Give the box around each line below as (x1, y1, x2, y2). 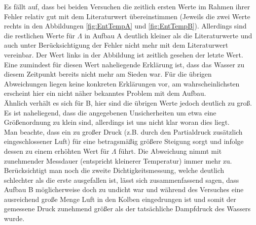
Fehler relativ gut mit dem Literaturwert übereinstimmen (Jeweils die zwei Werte (4, 11, 251, 21)
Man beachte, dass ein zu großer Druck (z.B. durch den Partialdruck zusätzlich (4, 126, 243, 137)
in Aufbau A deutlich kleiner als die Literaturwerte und (84, 30, 253, 40)
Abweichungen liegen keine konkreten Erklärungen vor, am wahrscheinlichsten (4, 78, 240, 88)
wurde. (4, 213, 25, 224)
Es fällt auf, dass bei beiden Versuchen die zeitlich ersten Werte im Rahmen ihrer (4, 1, 250, 11)
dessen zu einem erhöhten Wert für (4, 145, 110, 156)
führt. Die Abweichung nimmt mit (118, 145, 222, 156)
